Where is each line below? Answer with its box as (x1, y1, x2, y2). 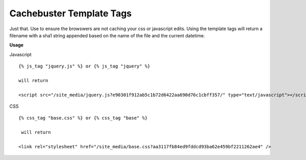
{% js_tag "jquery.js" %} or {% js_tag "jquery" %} (18, 63, 150, 69)
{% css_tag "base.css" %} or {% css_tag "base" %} (18, 115, 148, 121)
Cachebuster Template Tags (9, 8, 132, 19)
